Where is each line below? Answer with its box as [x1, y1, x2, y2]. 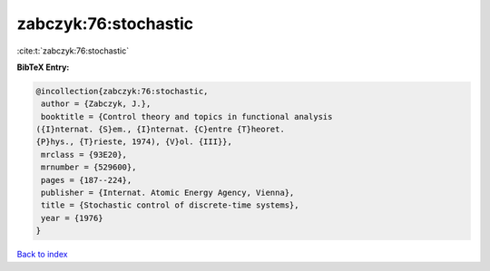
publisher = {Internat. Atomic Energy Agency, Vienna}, [41, 188, 295, 198]
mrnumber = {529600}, [41, 162, 137, 172]
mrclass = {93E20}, [41, 150, 127, 160]
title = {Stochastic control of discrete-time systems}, [41, 200, 299, 210]
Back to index [16, 249, 68, 260]
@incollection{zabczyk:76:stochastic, [35, 86, 209, 96]
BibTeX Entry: [16, 62, 70, 73]
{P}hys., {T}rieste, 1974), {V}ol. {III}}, [35, 137, 233, 147]
